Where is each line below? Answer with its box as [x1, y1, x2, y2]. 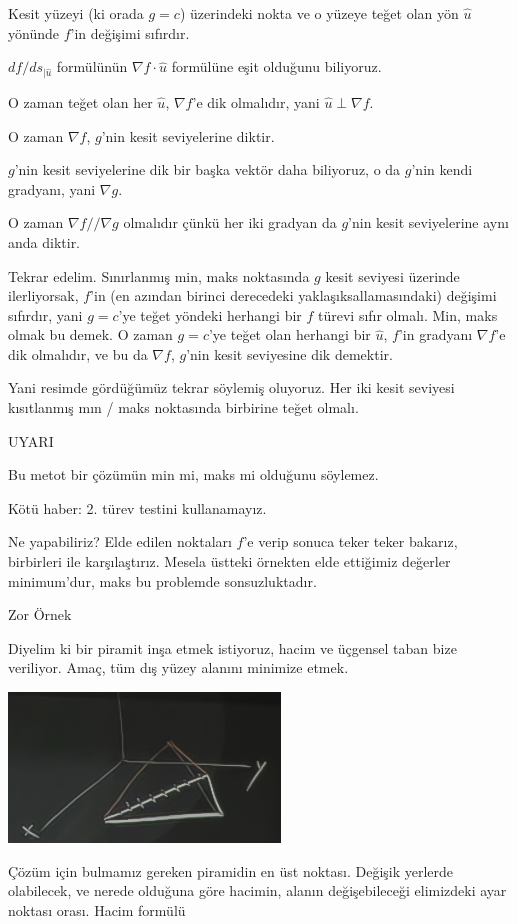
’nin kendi [411, 159, 473, 180]
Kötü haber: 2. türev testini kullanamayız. [8, 497, 267, 518]
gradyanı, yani [8, 178, 96, 199]
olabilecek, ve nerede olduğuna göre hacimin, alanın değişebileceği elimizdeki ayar [8, 880, 507, 901]
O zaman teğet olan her [8, 91, 153, 112]
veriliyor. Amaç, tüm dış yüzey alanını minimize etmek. [8, 657, 349, 678]
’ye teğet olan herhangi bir [208, 324, 371, 345]
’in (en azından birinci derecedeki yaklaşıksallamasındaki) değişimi [90, 285, 497, 306]
